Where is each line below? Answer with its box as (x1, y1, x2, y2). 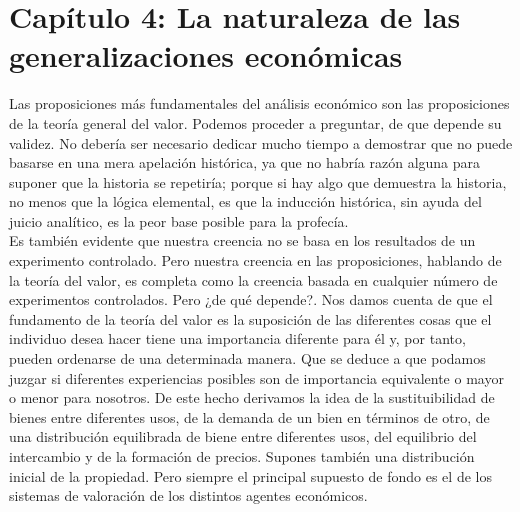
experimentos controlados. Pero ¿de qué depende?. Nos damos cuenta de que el (9, 289, 493, 310)
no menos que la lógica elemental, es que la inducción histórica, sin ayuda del (9, 191, 482, 212)
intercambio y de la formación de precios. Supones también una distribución (9, 446, 475, 466)
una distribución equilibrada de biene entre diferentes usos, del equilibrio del (9, 426, 477, 447)
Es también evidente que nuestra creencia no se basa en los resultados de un (9, 230, 476, 251)
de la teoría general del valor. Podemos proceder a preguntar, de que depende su (9, 112, 502, 133)
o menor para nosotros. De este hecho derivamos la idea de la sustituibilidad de (9, 387, 495, 408)
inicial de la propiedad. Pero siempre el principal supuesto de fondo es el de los (9, 465, 492, 486)
